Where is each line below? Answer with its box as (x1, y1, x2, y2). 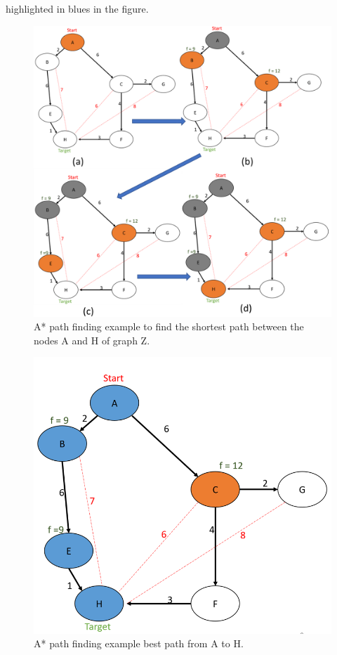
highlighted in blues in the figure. (6, 1, 149, 15)
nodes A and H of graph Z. (34, 332, 150, 347)
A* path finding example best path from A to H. (34, 636, 244, 651)
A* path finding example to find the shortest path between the (34, 319, 304, 334)
